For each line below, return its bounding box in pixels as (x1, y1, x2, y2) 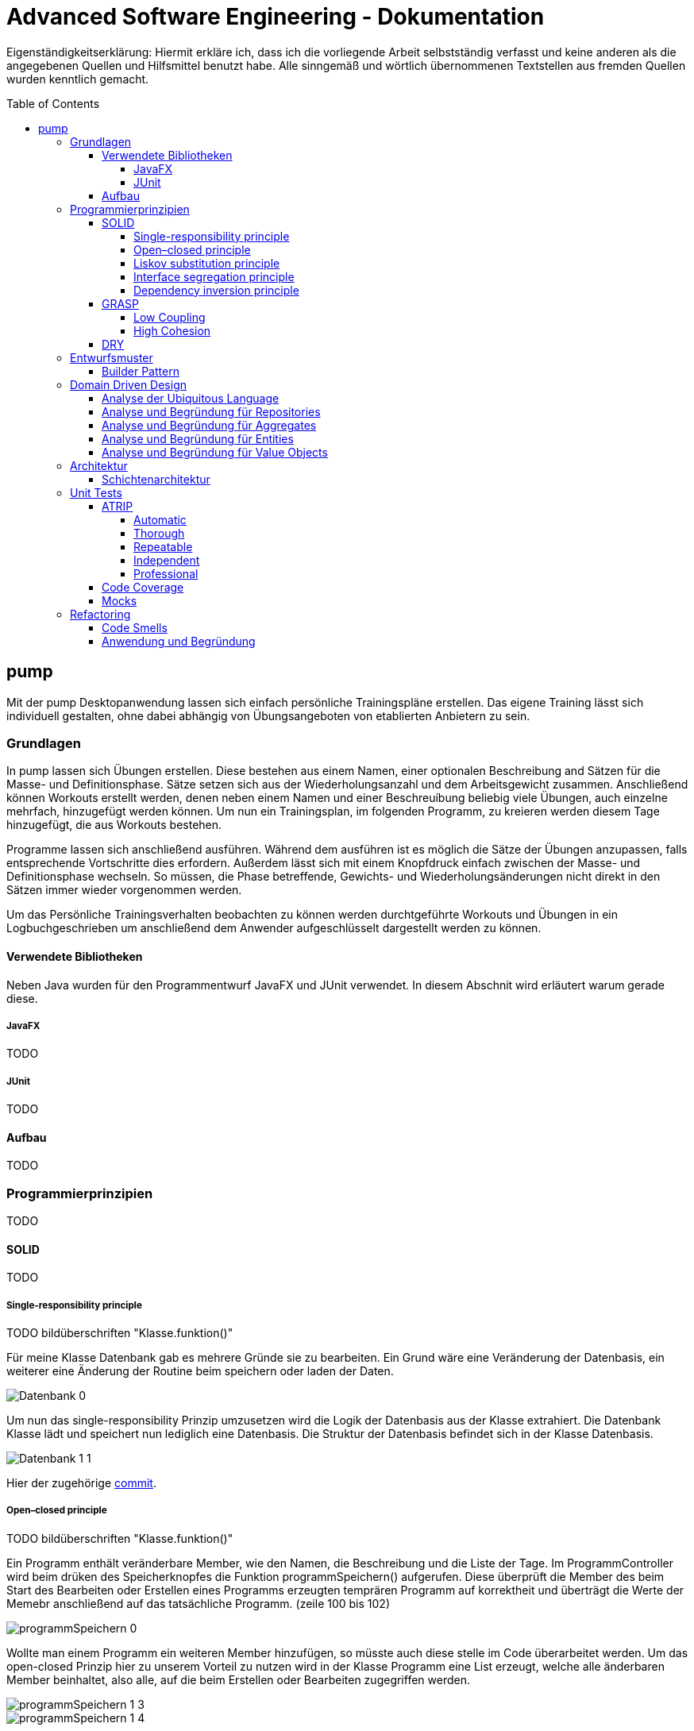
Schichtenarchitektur (102, 472, 210, 486)
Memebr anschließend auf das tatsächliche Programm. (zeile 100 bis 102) (6, 1596, 391, 1610)
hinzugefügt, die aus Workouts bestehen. (6, 818, 222, 832)
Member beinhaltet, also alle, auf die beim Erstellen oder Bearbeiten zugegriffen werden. (6, 1672, 470, 1687)
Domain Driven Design (70, 377, 187, 391)
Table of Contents (6, 96, 100, 110)
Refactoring (70, 607, 131, 621)
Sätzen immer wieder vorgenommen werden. (6, 883, 242, 897)
